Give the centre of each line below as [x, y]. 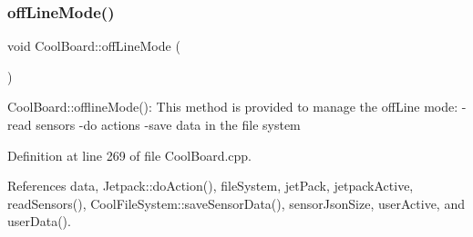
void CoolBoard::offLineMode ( [94, 46]
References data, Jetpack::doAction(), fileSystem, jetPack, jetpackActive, [211, 186]
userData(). [39, 221]
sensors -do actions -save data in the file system [168, 124]
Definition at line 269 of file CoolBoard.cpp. [130, 155]
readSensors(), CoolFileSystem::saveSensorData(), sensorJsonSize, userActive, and [236, 203]
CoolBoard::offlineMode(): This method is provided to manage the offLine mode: [233, 107]
